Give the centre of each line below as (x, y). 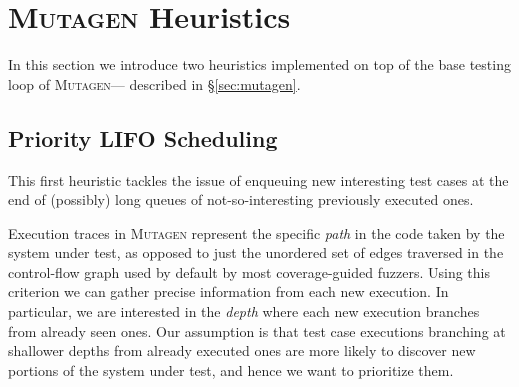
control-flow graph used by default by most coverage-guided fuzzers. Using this (249, 271)
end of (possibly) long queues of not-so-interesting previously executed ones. (241, 199)
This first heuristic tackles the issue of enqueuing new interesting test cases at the (258, 179)
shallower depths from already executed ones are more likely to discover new (242, 350)
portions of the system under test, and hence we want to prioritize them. (231, 369)
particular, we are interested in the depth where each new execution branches (244, 311)
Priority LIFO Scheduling (143, 137)
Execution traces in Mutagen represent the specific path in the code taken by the (256, 232)
